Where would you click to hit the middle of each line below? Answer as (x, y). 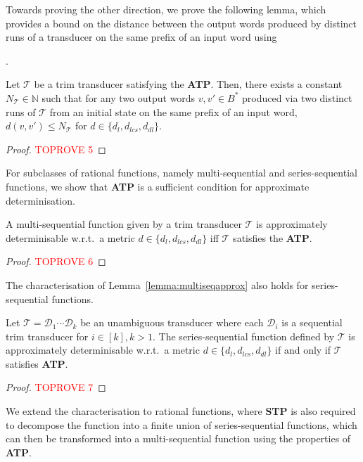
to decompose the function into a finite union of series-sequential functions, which (181, 424)
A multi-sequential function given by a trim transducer (124, 224)
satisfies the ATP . (273, 237)
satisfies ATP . (37, 363)
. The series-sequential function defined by (244, 336)
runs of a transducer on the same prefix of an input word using (141, 37)
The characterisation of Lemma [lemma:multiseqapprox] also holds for (157, 284)
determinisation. (40, 200)
